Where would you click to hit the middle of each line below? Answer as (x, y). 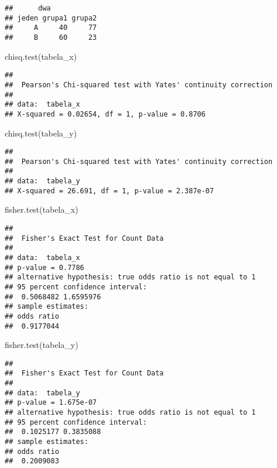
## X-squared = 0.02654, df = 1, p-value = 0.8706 (105, 114)
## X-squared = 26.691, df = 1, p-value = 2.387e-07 (109, 191)
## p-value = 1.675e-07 (51, 403)
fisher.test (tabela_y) (41, 345)
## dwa (28, 8)
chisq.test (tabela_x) (41, 56)
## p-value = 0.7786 (45, 267)
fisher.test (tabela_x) (41, 209)
